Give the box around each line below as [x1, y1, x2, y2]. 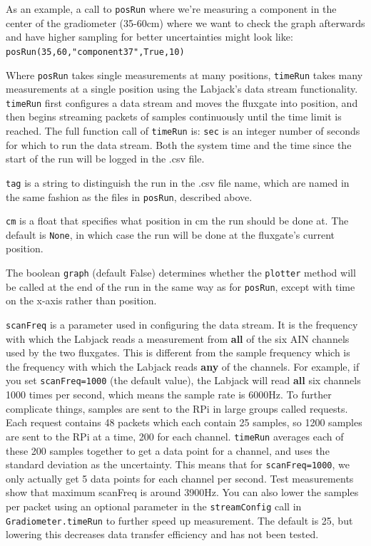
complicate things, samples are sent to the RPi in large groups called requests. [6, 401, 348, 416]
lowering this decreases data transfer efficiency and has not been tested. [6, 527, 319, 542]
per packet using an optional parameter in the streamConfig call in [6, 498, 302, 513]
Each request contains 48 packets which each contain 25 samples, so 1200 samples [6, 415, 362, 430]
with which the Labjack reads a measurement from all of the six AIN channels [6, 331, 350, 346]
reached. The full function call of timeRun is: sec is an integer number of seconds [6, 123, 360, 138]
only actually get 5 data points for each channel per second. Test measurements [6, 470, 354, 485]
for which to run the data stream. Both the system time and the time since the [6, 137, 352, 152]
